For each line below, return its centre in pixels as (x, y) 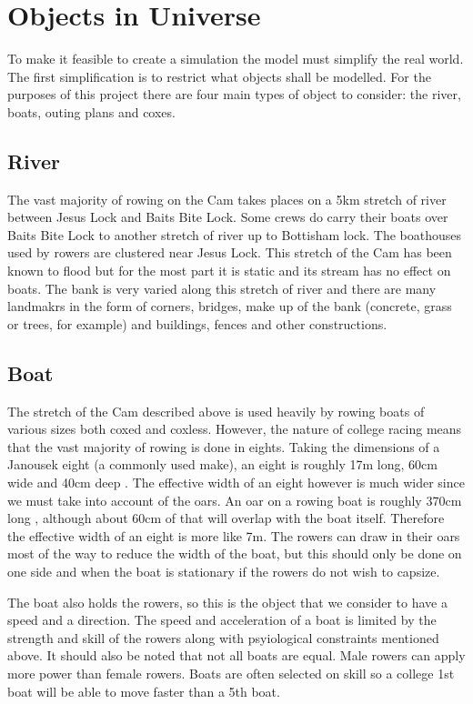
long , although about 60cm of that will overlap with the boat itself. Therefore (226, 518)
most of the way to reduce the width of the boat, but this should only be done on (235, 553)
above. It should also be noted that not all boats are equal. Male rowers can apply (236, 655)
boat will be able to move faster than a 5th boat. (144, 691)
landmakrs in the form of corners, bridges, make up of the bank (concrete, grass (230, 306)
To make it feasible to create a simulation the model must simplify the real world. (236, 59)
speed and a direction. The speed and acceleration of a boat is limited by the (222, 620)
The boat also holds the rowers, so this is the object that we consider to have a (227, 602)
